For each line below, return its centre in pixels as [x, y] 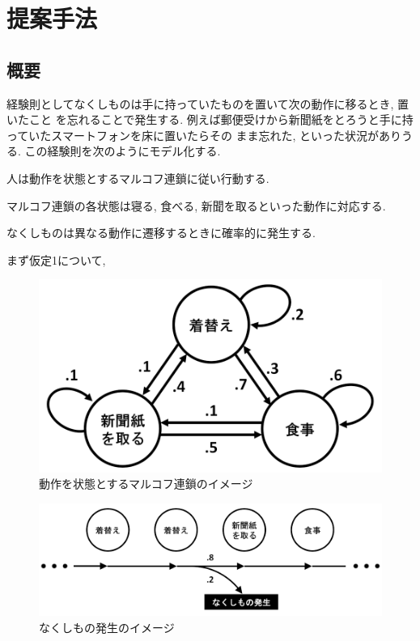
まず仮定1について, [56, 259]
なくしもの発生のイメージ [107, 627]
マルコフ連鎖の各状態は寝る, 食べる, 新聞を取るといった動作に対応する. [196, 205]
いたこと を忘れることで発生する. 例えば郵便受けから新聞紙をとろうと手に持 [210, 119]
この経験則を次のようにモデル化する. [123, 151]
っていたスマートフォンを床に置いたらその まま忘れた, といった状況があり [204, 135]
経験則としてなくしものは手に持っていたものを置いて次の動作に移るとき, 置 [208, 103]
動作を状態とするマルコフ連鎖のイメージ [146, 484]
